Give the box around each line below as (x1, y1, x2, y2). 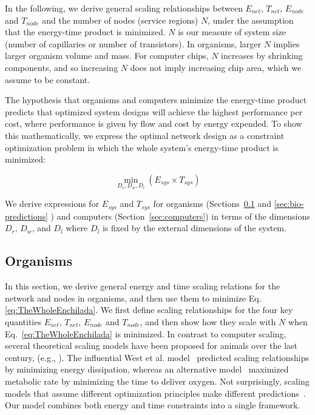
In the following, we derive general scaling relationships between (5, 2, 243, 14)
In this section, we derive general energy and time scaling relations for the (5, 280, 280, 292)
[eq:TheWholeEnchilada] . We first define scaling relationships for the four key (5, 303, 293, 316)
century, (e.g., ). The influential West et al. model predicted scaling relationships (5, 351, 309, 363)
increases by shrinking (221, 49, 303, 62)
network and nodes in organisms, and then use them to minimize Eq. (5, 291, 262, 304)
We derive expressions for (5, 197, 100, 210)
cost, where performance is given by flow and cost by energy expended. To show (5, 117, 302, 130)
